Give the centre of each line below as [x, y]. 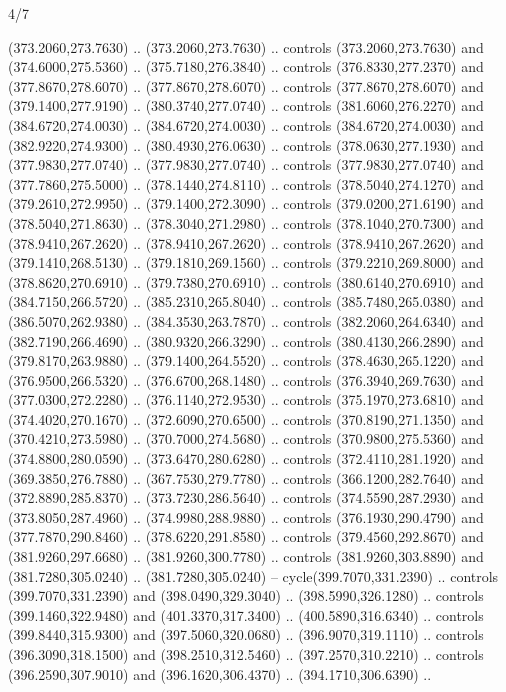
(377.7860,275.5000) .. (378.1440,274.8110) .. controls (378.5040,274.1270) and [246, 183]
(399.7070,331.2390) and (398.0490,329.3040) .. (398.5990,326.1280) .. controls [246, 595]
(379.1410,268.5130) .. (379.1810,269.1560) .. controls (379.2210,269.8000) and [246, 262]
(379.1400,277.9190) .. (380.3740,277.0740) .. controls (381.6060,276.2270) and [246, 105]
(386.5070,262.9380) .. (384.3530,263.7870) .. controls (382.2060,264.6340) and [246, 320]
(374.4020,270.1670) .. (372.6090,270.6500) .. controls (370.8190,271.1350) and [246, 418]
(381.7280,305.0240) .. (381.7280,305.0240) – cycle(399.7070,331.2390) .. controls [253, 575]
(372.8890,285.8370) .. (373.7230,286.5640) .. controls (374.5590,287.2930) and [246, 497]
